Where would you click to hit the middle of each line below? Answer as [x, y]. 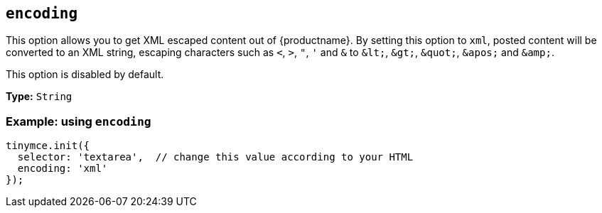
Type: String [39, 97]
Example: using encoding [79, 121]
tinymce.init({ [48, 146]
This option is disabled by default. [85, 75]
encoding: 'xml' [63, 169]
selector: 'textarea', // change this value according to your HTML [215, 157]
